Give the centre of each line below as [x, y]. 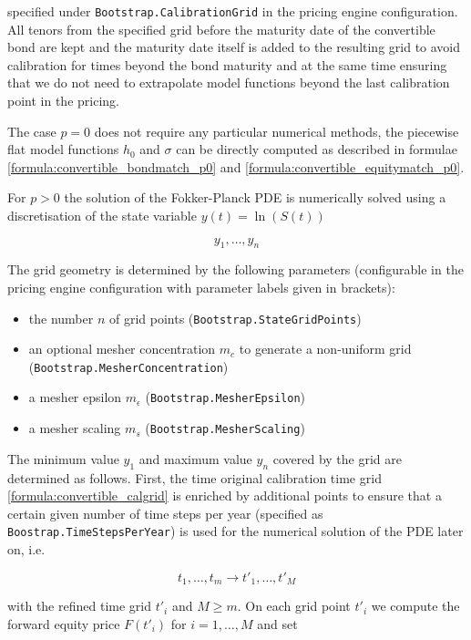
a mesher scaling [75, 428]
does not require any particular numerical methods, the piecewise [276, 131]
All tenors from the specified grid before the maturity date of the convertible [221, 29]
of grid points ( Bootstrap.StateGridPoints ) [235, 318]
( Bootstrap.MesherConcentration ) [128, 366]
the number [61, 318]
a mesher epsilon [75, 397]
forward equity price [64, 623]
